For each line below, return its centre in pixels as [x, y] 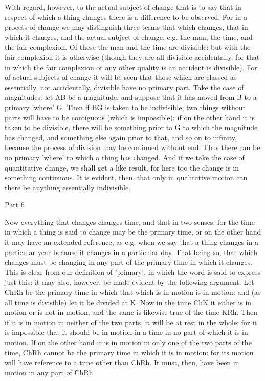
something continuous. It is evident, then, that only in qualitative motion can [126, 177]
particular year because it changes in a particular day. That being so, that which [131, 252]
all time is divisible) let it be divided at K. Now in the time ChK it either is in [128, 302]
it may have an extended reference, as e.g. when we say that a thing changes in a [132, 242]
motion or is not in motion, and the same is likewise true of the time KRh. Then [131, 312]
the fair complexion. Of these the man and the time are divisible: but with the [128, 47]
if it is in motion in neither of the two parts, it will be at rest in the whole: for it [131, 322]
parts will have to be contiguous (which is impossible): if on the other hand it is [130, 117]
